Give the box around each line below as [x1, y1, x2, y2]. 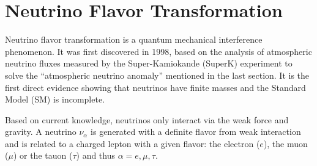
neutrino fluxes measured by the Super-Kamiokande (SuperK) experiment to [5, 57, 293, 70]
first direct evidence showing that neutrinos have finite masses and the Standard [5, 81, 306, 93]
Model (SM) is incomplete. [5, 93, 105, 106]
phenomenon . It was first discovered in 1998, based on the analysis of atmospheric [5, 45, 312, 57]
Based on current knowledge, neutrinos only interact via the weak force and [5, 113, 289, 126]
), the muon [263, 137, 308, 150]
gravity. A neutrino [5, 125, 76, 138]
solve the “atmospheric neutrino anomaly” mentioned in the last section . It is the [5, 68, 310, 81]
